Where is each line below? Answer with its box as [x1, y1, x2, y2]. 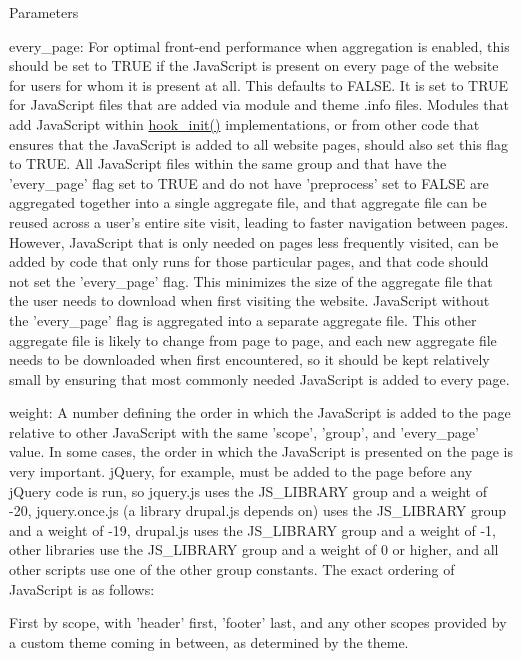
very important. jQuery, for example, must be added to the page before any [9, 461, 473, 482]
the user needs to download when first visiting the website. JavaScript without [9, 290, 490, 311]
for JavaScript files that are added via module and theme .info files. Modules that [9, 94, 509, 115]
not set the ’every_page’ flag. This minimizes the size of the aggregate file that [9, 270, 493, 291]
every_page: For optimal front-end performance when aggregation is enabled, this [9, 35, 510, 56]
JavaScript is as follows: [9, 578, 155, 599]
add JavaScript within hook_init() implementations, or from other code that [9, 113, 480, 134]
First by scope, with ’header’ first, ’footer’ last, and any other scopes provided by [9, 612, 507, 633]
